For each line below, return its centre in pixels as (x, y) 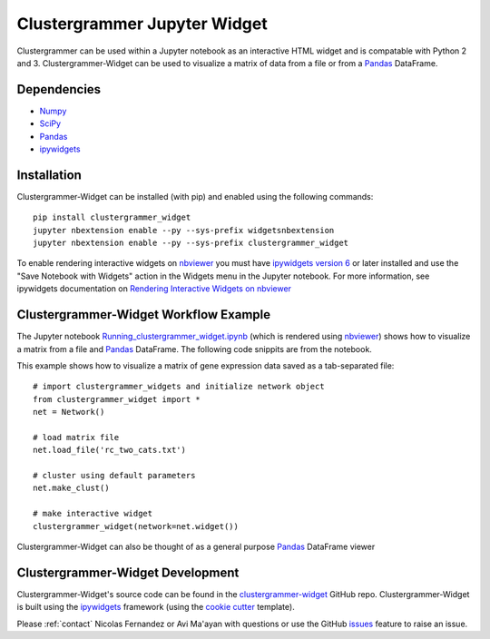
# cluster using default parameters (114, 476)
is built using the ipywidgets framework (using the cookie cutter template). (156, 607)
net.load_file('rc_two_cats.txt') (109, 450)
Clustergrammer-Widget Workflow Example (144, 315)
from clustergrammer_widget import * (117, 399)
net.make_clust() (71, 488)
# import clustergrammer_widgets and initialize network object (179, 387)
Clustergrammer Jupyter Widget (142, 24)
